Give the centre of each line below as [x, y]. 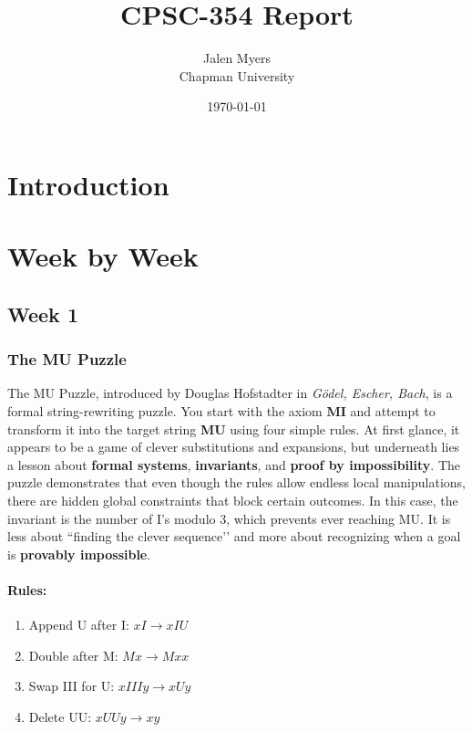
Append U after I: [79, 625]
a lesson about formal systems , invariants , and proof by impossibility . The [234, 464]
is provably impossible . [79, 554]
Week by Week [103, 256]
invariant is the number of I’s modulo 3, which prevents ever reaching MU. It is [229, 518]
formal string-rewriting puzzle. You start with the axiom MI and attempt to [221, 411]
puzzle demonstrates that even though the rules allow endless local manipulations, [236, 482]
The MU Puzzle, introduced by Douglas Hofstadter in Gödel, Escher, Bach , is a [230, 393]
